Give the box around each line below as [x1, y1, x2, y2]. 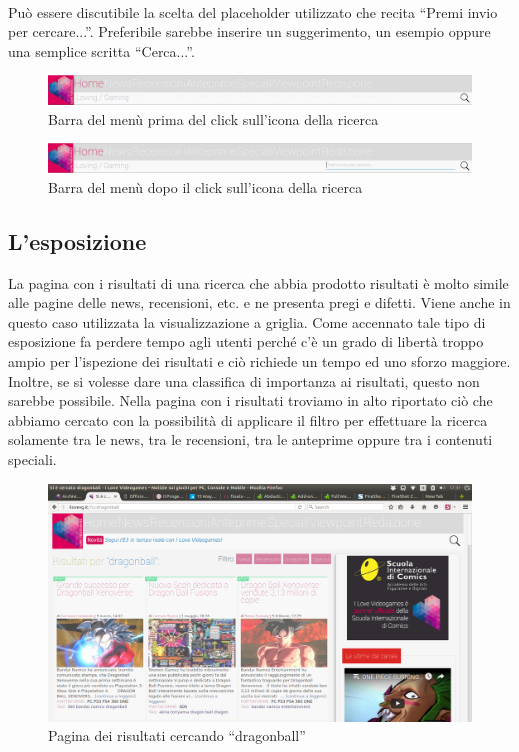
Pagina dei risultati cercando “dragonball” [48, 725, 306, 746]
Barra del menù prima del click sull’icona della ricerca [48, 108, 379, 129]
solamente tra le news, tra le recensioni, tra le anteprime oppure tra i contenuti [8, 429, 493, 450]
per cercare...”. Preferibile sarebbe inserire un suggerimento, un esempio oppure [8, 21, 491, 42]
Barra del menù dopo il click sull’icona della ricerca [48, 176, 363, 197]
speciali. [8, 448, 57, 469]
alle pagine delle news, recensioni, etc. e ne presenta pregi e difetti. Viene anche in [8, 292, 511, 313]
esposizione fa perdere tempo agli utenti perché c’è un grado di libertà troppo [8, 331, 484, 352]
